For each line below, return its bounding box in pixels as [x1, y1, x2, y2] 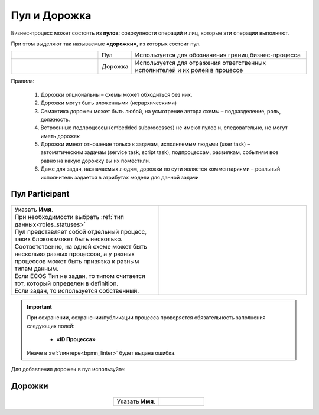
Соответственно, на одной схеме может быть [14, 243, 147, 251]
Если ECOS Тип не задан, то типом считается [14, 272, 146, 280]
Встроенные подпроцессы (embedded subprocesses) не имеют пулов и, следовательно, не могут [40, 124, 288, 131]
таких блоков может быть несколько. [14, 235, 123, 243]
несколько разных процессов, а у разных [14, 250, 135, 258]
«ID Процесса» [56, 336, 96, 343]
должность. [40, 116, 70, 123]
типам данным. [14, 264, 59, 273]
